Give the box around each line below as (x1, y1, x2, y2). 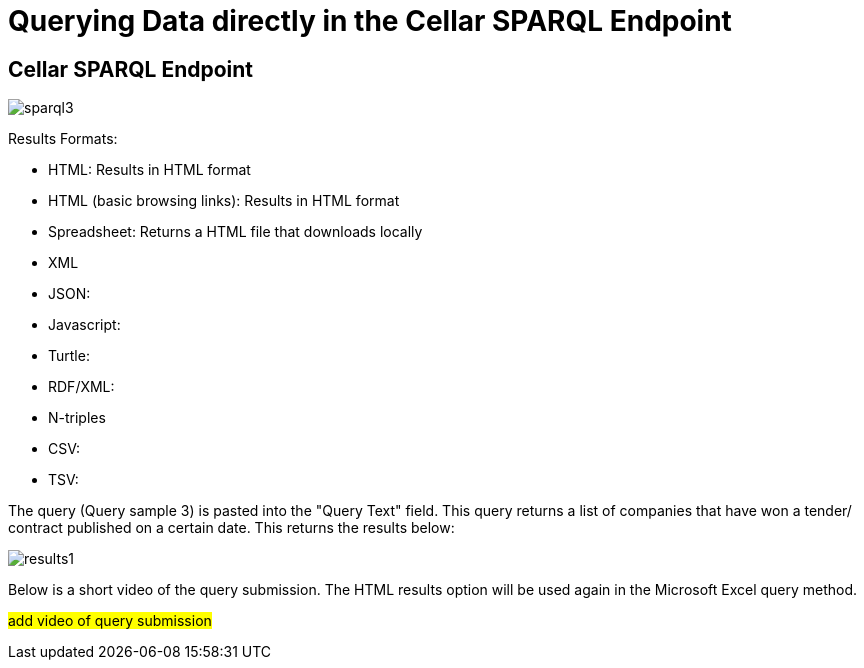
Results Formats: (8, 130, 118, 148)
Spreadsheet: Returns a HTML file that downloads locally (48, 223, 423, 241)
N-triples (48, 409, 106, 427)
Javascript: (48, 316, 121, 334)
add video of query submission (8, 612, 212, 630)
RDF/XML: (48, 378, 115, 396)
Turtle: (48, 347, 90, 365)
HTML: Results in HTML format (48, 161, 251, 179)
